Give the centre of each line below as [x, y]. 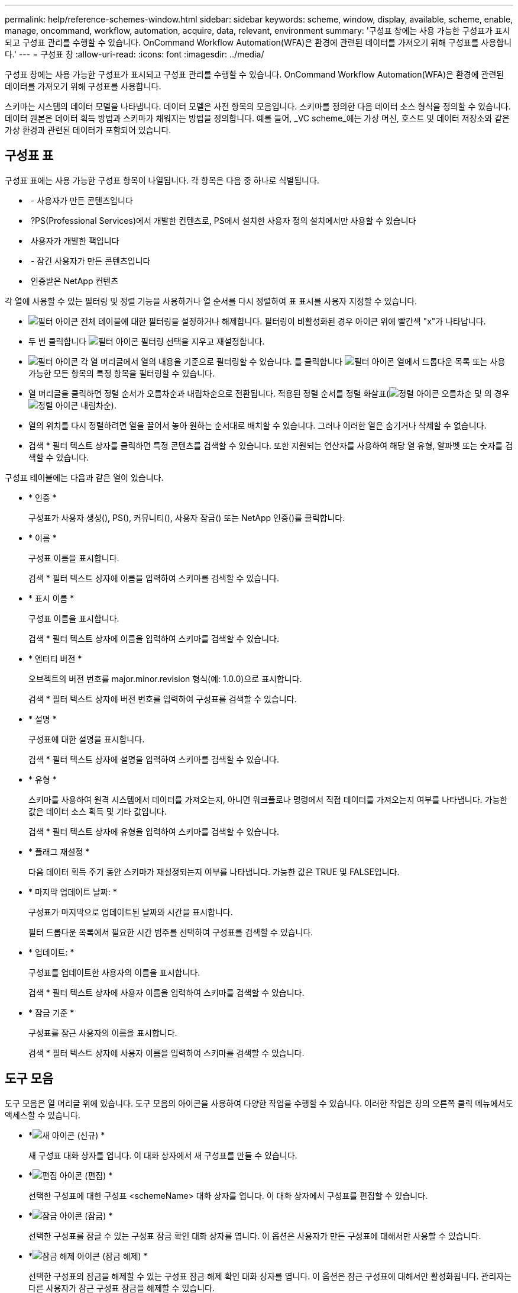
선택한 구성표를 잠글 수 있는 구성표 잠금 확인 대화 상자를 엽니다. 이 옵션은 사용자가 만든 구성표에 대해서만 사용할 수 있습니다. [255, 1236]
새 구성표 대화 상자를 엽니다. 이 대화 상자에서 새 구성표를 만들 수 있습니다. [163, 1155]
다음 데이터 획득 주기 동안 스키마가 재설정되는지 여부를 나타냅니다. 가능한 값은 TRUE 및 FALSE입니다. [214, 871]
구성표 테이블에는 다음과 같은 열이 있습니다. [84, 477]
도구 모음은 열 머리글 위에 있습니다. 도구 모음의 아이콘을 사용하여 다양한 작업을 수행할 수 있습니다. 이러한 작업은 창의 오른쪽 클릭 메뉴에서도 [259, 1103]
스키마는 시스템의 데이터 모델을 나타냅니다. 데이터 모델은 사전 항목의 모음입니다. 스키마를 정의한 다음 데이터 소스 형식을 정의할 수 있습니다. [258, 106]
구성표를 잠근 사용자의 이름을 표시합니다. [103, 1033]
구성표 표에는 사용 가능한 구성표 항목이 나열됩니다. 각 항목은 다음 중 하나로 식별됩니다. [162, 180]
